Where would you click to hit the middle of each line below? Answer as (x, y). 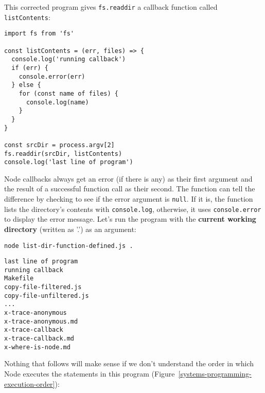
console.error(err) (52, 76)
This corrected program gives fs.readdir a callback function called (111, 7)
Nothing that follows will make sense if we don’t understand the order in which (129, 363)
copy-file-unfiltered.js (47, 296)
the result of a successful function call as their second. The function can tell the (130, 189)
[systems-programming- (215, 373)
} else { (26, 85)
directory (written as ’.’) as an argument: (70, 229)
